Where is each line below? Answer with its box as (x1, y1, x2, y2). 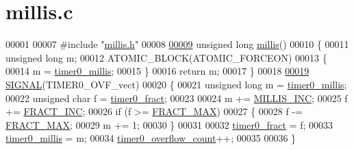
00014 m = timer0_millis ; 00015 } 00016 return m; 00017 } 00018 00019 (5, 64, 309, 78)
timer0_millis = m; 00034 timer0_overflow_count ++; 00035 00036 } (5, 131, 296, 145)
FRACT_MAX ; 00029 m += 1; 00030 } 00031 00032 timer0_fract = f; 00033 (5, 117, 333, 132)
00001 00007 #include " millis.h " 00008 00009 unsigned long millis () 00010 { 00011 (5, 37, 349, 51)
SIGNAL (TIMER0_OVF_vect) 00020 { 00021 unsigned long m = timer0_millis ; (5, 77, 347, 91)
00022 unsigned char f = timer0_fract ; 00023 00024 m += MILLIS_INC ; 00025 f (5, 90, 348, 105)
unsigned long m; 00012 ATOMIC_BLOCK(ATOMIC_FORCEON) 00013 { (5, 50, 327, 64)
